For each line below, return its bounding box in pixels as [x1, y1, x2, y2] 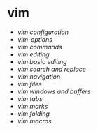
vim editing [17, 50, 50, 59]
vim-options [17, 35, 52, 43]
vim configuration [17, 28, 69, 36]
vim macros [17, 116, 52, 125]
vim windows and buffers [17, 87, 91, 95]
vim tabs [17, 94, 43, 102]
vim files [17, 79, 42, 88]
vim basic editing [17, 57, 68, 65]
